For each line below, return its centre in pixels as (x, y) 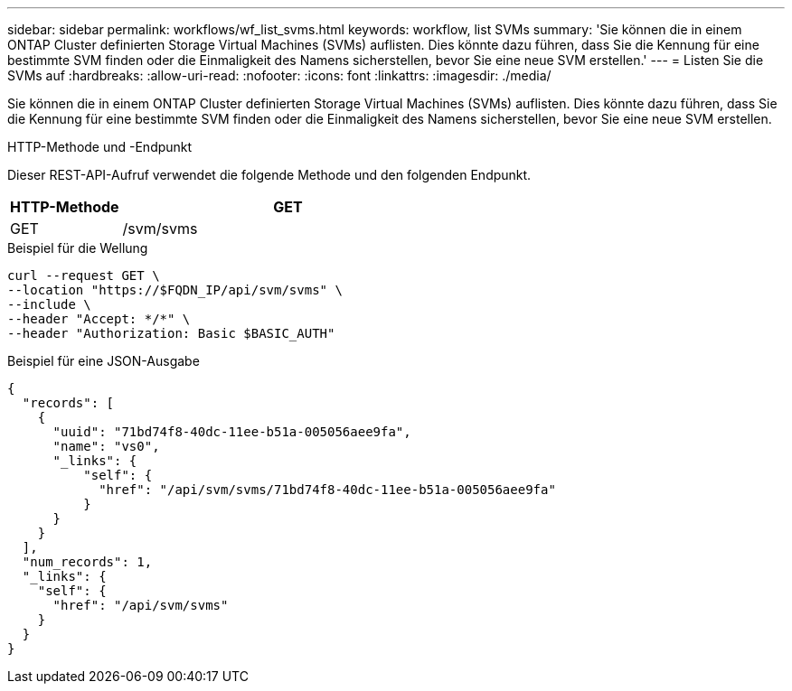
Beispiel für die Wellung (78, 248)
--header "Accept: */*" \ (99, 319)
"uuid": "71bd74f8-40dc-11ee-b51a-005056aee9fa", (232, 432)
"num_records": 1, (87, 562)
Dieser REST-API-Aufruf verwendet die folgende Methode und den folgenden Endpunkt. (269, 175)
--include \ (49, 304)
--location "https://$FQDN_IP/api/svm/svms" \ (175, 290)
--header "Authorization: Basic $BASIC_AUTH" (171, 333)
